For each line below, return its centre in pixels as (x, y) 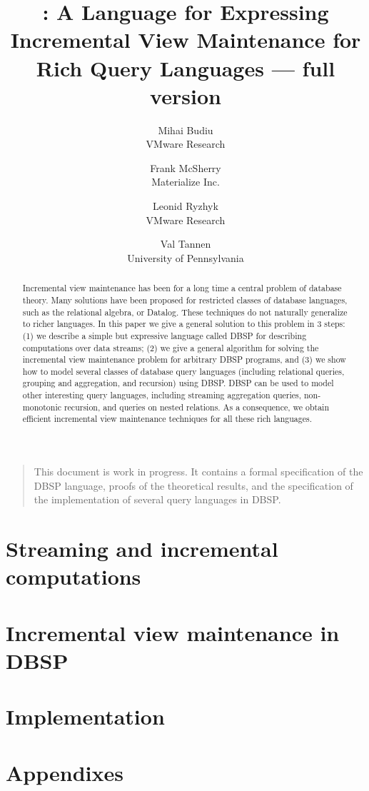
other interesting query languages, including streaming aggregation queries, (162, 395)
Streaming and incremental (142, 549)
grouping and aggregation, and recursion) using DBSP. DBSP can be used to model (178, 383)
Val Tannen (186, 244)
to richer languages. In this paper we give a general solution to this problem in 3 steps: (184, 324)
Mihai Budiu (186, 130)
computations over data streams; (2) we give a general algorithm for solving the (171, 347)
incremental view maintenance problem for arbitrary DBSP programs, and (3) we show (184, 359)
